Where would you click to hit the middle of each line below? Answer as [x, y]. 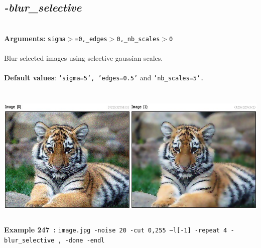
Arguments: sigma [35, 38]
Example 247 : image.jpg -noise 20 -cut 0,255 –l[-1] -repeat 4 [116, 230]
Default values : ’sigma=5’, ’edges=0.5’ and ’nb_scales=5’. [104, 78]
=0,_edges [91, 39]
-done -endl [85, 240]
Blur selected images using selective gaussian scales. [84, 58]
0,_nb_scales [138, 39]
